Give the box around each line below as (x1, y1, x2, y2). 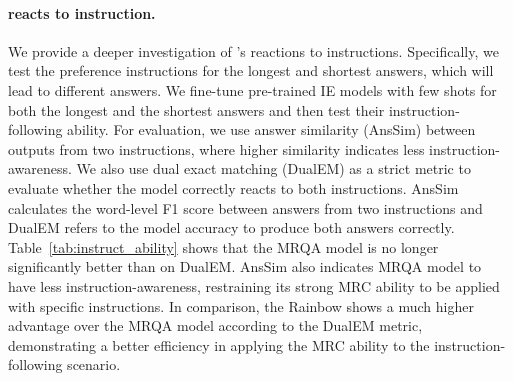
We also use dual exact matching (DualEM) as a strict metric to (76, 158, 471, 179)
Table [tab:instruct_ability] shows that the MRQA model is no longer (8, 236, 439, 257)
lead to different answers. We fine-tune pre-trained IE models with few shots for (8, 79, 497, 100)
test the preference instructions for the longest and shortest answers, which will (8, 60, 494, 81)
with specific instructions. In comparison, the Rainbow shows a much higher (8, 295, 474, 316)
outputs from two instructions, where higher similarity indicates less (8, 138, 425, 159)
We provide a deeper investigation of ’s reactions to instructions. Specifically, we (8, 40, 499, 61)
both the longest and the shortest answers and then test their (8, 99, 385, 120)
